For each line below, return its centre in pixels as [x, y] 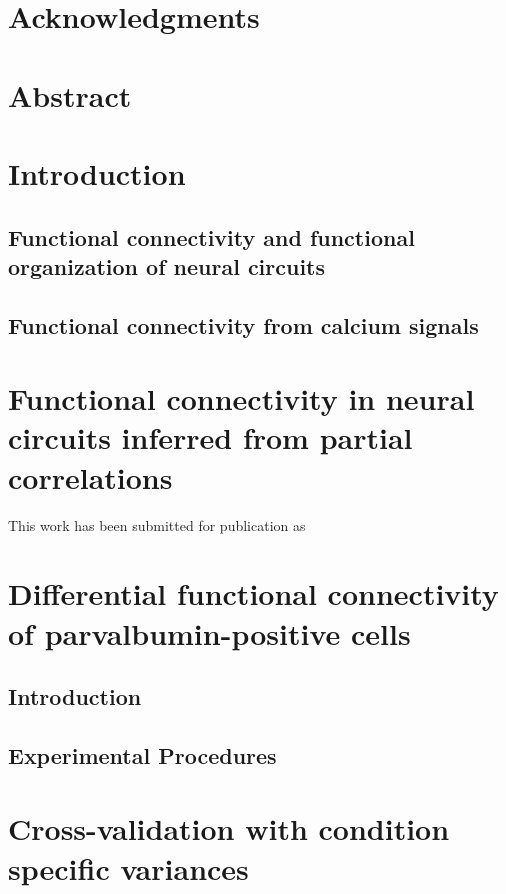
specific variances [128, 867]
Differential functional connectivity [253, 593]
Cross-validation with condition [229, 828]
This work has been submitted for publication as [157, 524]
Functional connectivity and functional [211, 236]
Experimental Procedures [142, 754]
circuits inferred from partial [210, 437]
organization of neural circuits [167, 265]
